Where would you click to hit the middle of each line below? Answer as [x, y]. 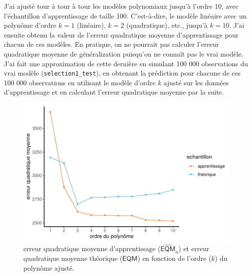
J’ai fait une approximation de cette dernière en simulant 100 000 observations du [126, 63]
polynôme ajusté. [49, 267]
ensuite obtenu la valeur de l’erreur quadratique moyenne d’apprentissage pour [121, 34]
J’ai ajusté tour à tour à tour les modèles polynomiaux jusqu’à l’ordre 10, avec [121, 6]
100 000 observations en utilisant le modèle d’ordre [80, 82]
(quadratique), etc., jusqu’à [167, 25]
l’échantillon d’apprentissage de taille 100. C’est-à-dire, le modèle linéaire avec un [125, 15]
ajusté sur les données [196, 82]
